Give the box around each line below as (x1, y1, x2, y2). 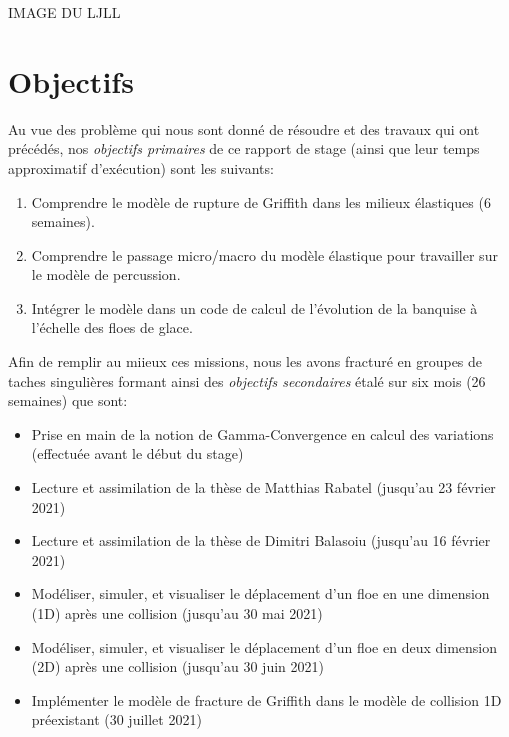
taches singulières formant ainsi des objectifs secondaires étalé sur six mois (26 (8, 370, 486, 391)
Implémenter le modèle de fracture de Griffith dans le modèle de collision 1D (31, 689, 502, 710)
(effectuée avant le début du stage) (31, 443, 244, 464)
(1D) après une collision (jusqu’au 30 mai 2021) (31, 603, 323, 623)
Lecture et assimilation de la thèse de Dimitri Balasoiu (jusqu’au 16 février (31, 530, 491, 551)
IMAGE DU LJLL (8, 2, 121, 22)
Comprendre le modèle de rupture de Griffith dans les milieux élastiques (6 (31, 191, 491, 212)
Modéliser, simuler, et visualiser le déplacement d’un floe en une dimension (31, 583, 490, 604)
